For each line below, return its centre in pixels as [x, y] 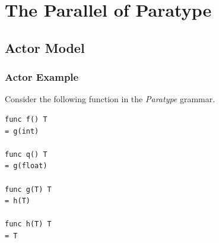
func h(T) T [28, 224]
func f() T [26, 119]
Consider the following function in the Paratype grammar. [110, 99]
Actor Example [42, 77]
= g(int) [22, 131]
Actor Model [45, 47]
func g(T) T [28, 189]
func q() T [26, 154]
